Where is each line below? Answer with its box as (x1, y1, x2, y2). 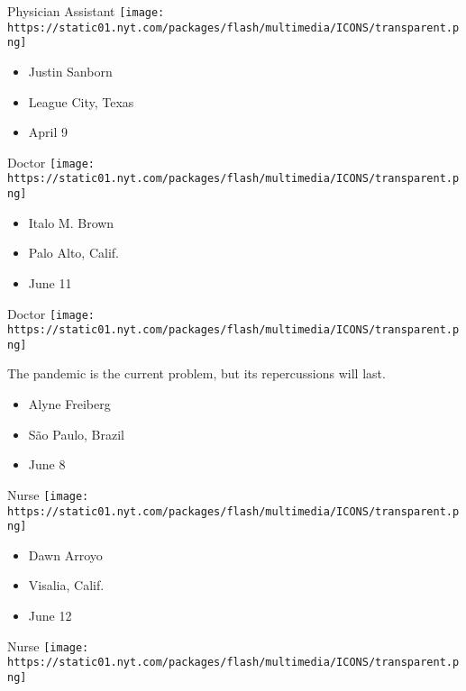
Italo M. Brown (28, 213, 114, 232)
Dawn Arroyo (28, 545, 103, 564)
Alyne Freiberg (28, 395, 111, 414)
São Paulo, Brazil (28, 424, 125, 443)
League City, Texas (28, 92, 134, 111)
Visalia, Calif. (28, 576, 105, 595)
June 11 (28, 273, 72, 292)
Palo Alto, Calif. (28, 243, 119, 262)
